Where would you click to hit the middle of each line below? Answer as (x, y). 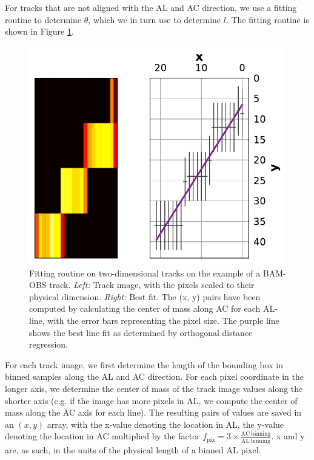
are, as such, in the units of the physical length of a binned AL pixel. (133, 449)
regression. (49, 344)
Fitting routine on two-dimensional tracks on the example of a (145, 273)
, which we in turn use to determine (155, 19)
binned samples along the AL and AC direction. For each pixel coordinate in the (155, 376)
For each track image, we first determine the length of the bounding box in (144, 364)
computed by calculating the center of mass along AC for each (145, 308)
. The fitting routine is (267, 19)
